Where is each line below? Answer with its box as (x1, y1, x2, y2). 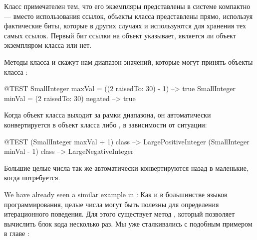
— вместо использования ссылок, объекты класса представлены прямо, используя (4, 10, 253, 21)
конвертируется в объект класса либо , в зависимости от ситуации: (4, 119, 207, 129)
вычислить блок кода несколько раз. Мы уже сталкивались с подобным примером (4, 218, 253, 229)
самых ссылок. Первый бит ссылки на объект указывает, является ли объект (4, 30, 236, 40)
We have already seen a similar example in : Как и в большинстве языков (4, 189, 228, 199)
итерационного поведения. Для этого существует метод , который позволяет (4, 209, 235, 219)
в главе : (4, 228, 29, 239)
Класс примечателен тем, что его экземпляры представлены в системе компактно (4, 1, 251, 11)
